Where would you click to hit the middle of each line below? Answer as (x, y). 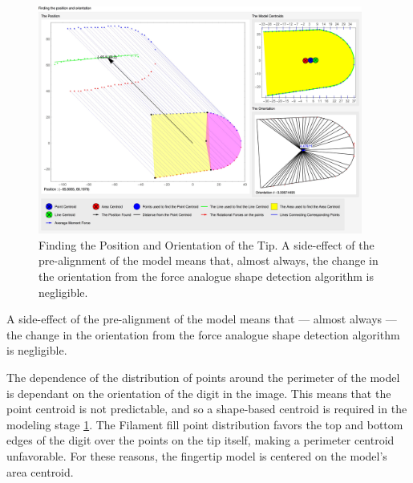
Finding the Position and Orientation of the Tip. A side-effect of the (206, 244)
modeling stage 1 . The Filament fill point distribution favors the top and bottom (205, 424)
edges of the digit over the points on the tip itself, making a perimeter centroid (200, 440)
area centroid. (40, 471)
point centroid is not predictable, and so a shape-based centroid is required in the (207, 409)
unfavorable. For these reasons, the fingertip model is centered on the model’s (197, 455)
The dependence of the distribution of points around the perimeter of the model (203, 377)
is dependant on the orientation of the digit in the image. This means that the (199, 393)
